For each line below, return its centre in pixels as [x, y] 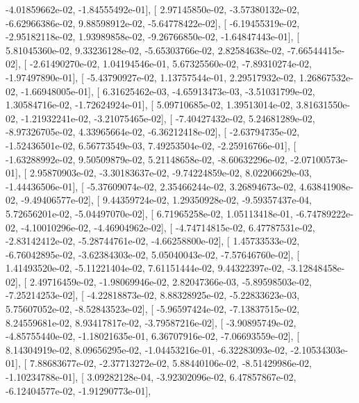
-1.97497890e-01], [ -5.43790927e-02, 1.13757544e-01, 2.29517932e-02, [151, 77]
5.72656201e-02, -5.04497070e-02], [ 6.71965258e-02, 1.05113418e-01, [149, 213]
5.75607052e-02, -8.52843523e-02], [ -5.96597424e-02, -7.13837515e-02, [153, 309]
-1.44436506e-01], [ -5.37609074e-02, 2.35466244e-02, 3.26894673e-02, [151, 186]
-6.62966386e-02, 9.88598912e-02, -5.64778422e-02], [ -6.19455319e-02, [153, 23]
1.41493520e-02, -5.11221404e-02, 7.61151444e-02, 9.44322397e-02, [145, 268]
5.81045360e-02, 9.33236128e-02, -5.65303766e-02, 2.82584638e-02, [145, 50]
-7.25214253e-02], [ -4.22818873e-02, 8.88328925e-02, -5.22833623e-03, [153, 295]
